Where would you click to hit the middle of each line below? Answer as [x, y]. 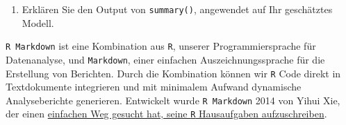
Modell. [38, 22]
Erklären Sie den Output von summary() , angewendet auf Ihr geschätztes [177, 9]
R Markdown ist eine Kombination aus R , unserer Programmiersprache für [161, 46]
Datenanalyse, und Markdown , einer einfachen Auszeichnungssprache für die [165, 59]
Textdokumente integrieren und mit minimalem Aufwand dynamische [154, 87]
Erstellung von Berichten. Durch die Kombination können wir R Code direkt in [173, 73]
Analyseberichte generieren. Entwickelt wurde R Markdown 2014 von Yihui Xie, [173, 100]
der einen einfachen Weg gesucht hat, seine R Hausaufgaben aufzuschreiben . [166, 114]
